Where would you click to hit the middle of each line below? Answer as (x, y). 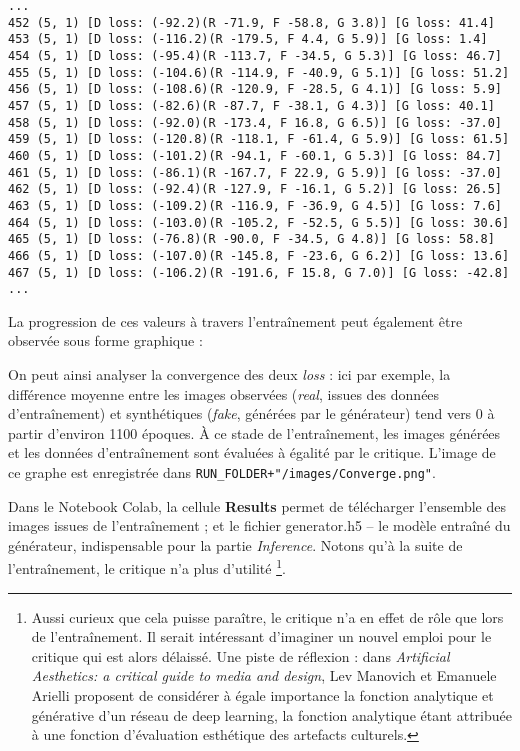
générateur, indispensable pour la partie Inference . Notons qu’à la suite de (235, 544)
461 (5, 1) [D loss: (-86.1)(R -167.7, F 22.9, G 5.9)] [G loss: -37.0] (255, 172)
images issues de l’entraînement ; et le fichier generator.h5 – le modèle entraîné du (259, 525)
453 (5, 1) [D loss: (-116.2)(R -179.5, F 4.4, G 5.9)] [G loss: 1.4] (248, 39)
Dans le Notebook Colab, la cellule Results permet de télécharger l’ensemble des (257, 505)
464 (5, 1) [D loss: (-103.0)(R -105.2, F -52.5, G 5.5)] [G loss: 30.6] (259, 222)
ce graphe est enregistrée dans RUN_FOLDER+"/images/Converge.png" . (222, 471)
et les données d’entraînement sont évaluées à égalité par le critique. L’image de (252, 452)
